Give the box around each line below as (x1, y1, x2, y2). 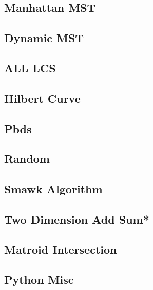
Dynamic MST (4, 30, 84, 46)
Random (4, 151, 50, 167)
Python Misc (4, 271, 74, 287)
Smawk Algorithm (4, 181, 103, 197)
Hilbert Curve (4, 90, 81, 106)
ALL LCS (4, 60, 56, 76)
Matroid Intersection (4, 241, 117, 257)
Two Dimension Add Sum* (4, 211, 149, 227)
